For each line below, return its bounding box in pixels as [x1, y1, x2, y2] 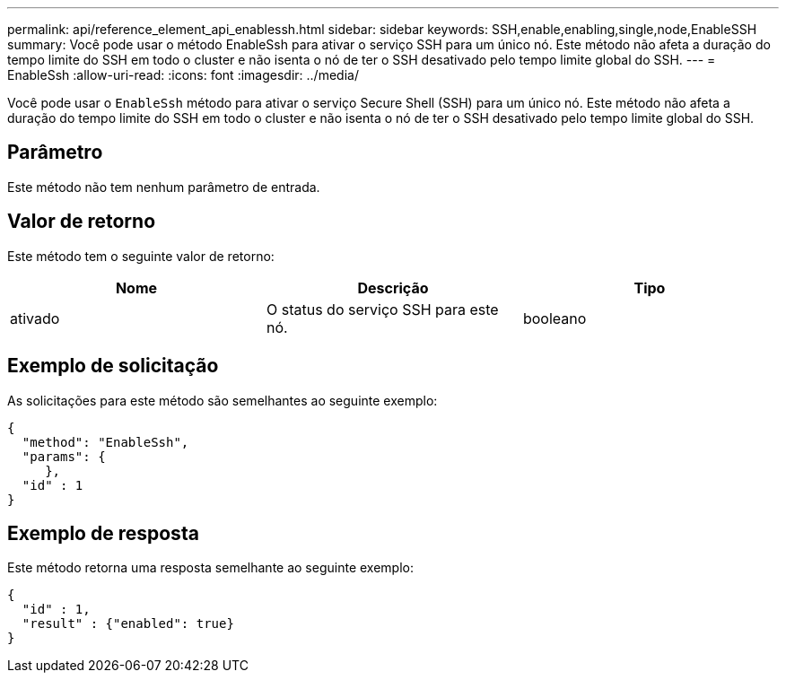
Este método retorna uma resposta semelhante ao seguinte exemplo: [7, 560, 414, 576]
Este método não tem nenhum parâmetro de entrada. [7, 179, 320, 195]
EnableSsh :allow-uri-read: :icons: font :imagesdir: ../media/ [7, 67, 359, 83]
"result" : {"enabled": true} [22, 616, 234, 632]
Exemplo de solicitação [7, 354, 219, 378]
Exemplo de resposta [7, 521, 199, 545]
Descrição [357, 278, 429, 297]
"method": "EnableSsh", [22, 434, 189, 449]
